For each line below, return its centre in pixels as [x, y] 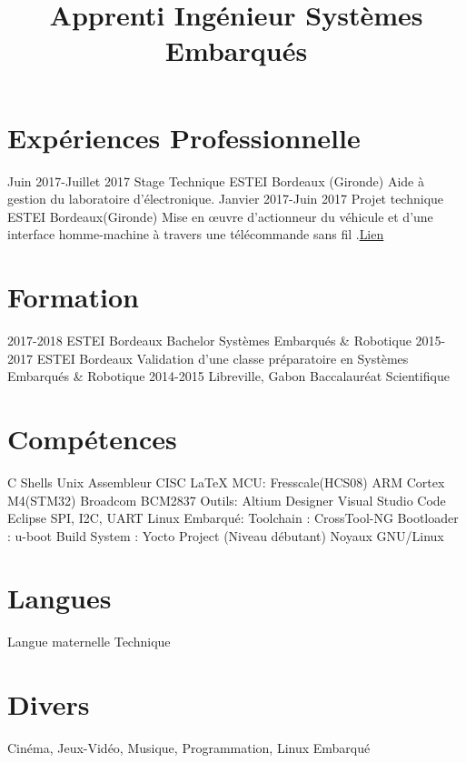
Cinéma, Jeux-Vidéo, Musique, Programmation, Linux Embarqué [189, 748]
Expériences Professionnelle [184, 137]
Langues [59, 598]
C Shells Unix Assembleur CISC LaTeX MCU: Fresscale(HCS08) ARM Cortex [226, 482]
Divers [49, 704]
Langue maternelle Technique [89, 642]
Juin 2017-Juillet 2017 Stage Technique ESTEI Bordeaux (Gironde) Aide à [216, 181]
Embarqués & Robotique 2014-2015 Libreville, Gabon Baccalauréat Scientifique [228, 376]
